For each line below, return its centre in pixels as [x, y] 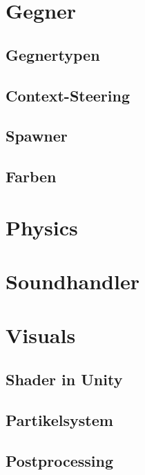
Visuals [41, 335]
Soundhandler [72, 281]
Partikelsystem [59, 419]
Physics [42, 227]
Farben [31, 176]
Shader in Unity [64, 379]
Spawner [37, 136]
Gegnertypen [53, 54]
